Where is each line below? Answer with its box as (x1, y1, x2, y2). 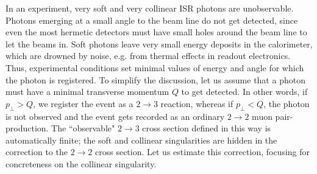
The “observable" (51, 122, 115, 134)
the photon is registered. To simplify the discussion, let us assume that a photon (5, 73, 305, 86)
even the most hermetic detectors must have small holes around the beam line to (5, 26, 307, 38)
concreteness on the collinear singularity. (5, 157, 157, 170)
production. (5, 122, 49, 134)
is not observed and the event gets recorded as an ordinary (5, 110, 225, 122)
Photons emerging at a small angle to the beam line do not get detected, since (5, 13, 298, 26)
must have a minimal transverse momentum (5, 85, 169, 98)
